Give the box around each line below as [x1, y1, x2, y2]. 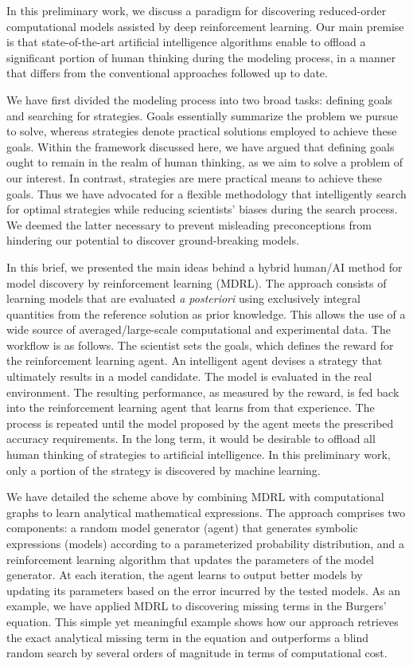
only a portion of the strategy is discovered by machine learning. [6, 461, 321, 478]
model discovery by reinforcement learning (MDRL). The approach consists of [6, 274, 387, 291]
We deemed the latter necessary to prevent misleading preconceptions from [6, 216, 372, 233]
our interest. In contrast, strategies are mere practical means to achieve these [6, 169, 382, 186]
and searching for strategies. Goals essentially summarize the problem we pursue [6, 107, 399, 123]
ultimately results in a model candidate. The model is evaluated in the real [6, 368, 372, 385]
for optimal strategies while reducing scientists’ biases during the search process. [6, 201, 398, 217]
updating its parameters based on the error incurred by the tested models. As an [6, 582, 401, 598]
